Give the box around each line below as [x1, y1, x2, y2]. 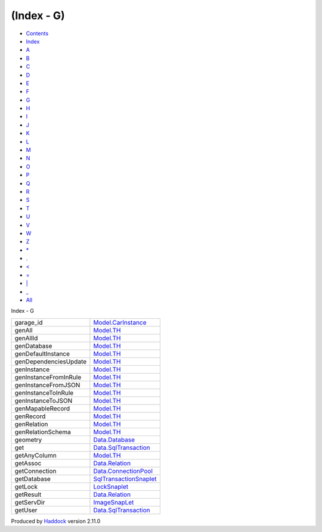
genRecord [14, 412, 46, 420]
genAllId [14, 334, 38, 342]
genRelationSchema [14, 428, 71, 436]
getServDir [14, 498, 45, 506]
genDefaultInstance [14, 349, 70, 357]
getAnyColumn [14, 451, 57, 459]
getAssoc [14, 459, 42, 467]
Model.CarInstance [93, 318, 147, 326]
